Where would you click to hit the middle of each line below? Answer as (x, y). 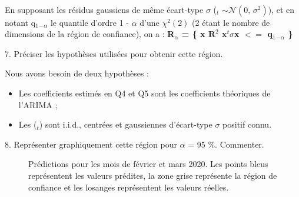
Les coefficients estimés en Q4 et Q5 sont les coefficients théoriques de (144, 93)
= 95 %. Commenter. (226, 144)
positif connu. (247, 124)
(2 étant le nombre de (231, 22)
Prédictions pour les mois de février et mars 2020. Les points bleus (148, 164)
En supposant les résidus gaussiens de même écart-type (104, 9)
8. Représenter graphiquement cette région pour (91, 144)
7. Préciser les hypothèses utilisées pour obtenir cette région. (114, 53)
